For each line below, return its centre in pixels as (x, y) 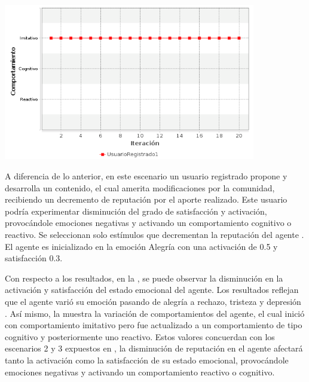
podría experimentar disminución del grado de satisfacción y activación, (136, 211)
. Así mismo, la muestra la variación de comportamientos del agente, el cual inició (155, 313)
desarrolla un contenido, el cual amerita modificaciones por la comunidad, (140, 187)
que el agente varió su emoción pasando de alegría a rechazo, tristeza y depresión (153, 301)
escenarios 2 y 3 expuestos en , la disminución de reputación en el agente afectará (154, 348)
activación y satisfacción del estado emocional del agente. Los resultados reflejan (152, 290)
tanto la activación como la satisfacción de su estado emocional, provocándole (147, 360)
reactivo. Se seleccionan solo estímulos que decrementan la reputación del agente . (154, 234)
